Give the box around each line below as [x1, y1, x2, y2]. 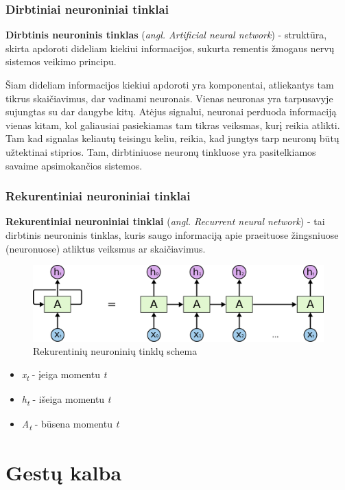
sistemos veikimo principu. [5, 54, 117, 69]
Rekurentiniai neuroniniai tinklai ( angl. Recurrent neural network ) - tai [5, 214, 325, 229]
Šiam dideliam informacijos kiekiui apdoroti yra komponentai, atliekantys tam [5, 78, 334, 91]
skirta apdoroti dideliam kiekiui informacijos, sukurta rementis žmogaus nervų [5, 40, 335, 55]
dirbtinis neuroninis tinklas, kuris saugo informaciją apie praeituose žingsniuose [5, 227, 339, 242]
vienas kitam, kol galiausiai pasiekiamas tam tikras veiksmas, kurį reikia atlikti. [5, 117, 340, 132]
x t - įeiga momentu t [21, 366, 107, 383]
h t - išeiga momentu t [21, 391, 111, 408]
